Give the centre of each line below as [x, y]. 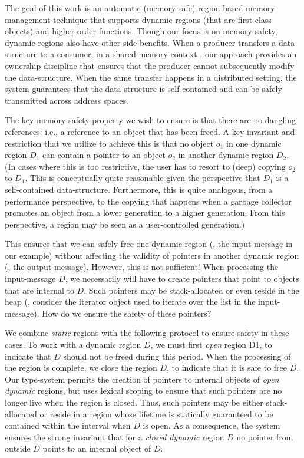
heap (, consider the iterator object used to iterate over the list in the [130, 302]
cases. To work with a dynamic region [73, 345]
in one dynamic [254, 143]
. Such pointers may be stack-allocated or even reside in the [191, 290]
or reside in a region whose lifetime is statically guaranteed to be [156, 413]
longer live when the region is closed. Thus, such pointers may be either [134, 402]
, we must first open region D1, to [211, 345]
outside [18, 448]
